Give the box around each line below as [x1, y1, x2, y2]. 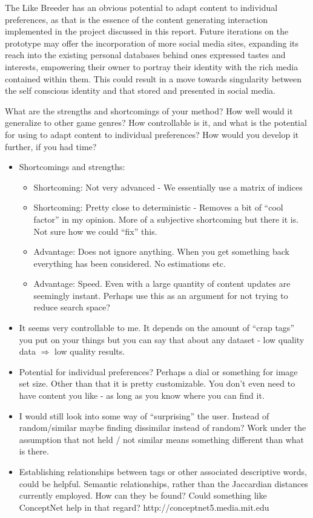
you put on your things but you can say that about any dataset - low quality [19, 333, 305, 346]
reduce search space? [33, 301, 110, 313]
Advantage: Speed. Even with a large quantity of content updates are [33, 277, 291, 290]
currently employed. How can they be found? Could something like [19, 489, 267, 502]
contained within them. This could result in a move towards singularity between [5, 72, 302, 85]
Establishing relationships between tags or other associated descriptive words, [19, 465, 307, 477]
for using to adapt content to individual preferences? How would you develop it [5, 128, 299, 140]
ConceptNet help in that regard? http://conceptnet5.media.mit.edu [19, 500, 269, 513]
